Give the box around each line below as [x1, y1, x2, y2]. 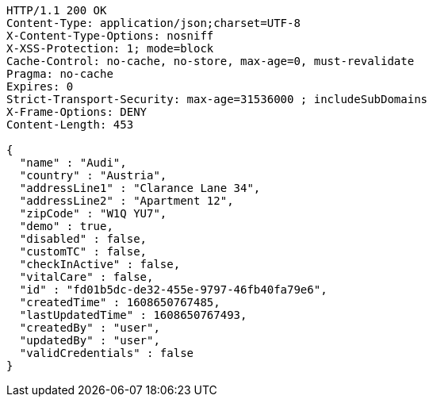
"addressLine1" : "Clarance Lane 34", [19, 182, 261, 194]
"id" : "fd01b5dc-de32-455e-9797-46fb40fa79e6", [19, 283, 328, 296]
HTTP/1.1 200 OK [6, 4, 107, 17]
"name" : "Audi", [19, 156, 127, 169]
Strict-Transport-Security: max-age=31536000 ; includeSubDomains [6, 93, 428, 106]
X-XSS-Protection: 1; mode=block [6, 42, 214, 55]
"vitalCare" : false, [19, 271, 154, 283]
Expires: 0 [6, 80, 74, 93]
